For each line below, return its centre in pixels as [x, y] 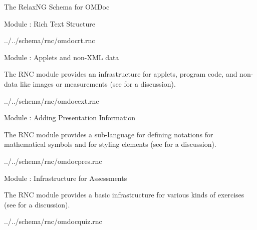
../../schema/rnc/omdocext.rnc [52, 100]
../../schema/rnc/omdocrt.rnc [50, 40]
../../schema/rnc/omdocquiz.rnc [53, 221]
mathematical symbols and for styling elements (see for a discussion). [110, 144]
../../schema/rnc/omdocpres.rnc [53, 161]
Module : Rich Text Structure [50, 23]
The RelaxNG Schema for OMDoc [57, 7]
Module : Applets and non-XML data [62, 57]
